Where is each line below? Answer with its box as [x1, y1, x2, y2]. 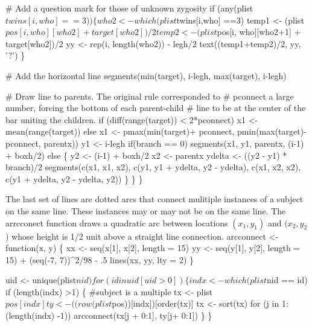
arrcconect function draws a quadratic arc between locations [5, 216, 228, 229]
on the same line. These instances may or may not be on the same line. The [5, 204, 286, 217]
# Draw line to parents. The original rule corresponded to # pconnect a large [5, 89, 294, 102]
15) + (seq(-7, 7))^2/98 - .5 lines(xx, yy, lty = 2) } [5, 253, 194, 266]
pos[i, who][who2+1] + [217, 25, 301, 38]
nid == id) [266, 273, 308, 286]
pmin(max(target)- [237, 125, 307, 138]
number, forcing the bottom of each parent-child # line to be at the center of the [5, 101, 306, 114]
